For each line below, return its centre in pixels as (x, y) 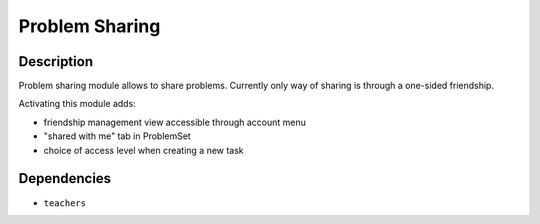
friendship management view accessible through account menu (175, 122)
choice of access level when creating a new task (143, 150)
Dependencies (65, 178)
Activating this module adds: (77, 104)
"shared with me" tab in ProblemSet (117, 136)
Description (56, 61)
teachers (65, 203)
